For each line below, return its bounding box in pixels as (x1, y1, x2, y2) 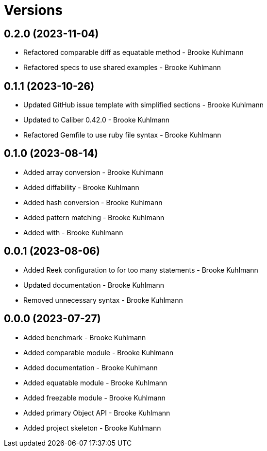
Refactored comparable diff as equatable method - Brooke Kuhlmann (23, 48, 244, 57)
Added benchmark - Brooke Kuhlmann (23, 333, 146, 342)
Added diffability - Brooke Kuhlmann (23, 183, 139, 191)
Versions (4, 2, 63, 18)
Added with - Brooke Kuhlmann (23, 228, 123, 237)
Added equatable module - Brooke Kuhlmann (23, 378, 167, 387)
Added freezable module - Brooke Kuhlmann (23, 393, 166, 402)
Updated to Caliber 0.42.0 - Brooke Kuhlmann (23, 116, 170, 124)
